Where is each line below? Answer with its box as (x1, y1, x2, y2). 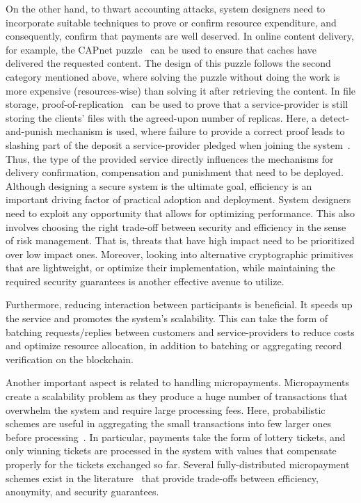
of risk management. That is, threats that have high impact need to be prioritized (6, 233, 355, 248)
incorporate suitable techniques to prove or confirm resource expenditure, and (6, 15, 337, 29)
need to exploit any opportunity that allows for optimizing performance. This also (6, 205, 355, 220)
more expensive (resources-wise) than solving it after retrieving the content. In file (6, 83, 356, 97)
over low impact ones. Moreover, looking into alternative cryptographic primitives (6, 246, 353, 261)
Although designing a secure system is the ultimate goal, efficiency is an (6, 178, 312, 193)
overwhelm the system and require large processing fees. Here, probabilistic (6, 402, 326, 417)
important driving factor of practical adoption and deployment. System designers (6, 192, 351, 207)
